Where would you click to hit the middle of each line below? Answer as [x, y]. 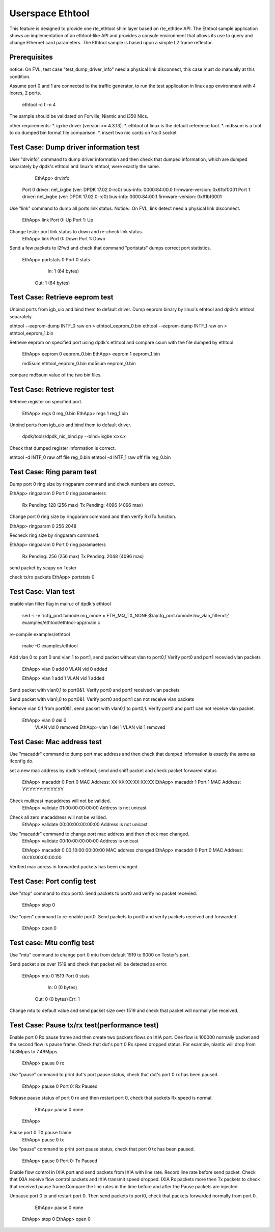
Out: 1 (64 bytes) [52, 283]
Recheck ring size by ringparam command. [54, 535]
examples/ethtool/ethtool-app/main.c [61, 623]
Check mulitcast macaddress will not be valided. [60, 801]
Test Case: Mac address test [56, 742]
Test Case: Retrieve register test [62, 390]
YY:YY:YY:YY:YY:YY [43, 789]
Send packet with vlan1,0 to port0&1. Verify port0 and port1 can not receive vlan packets [102, 699]
